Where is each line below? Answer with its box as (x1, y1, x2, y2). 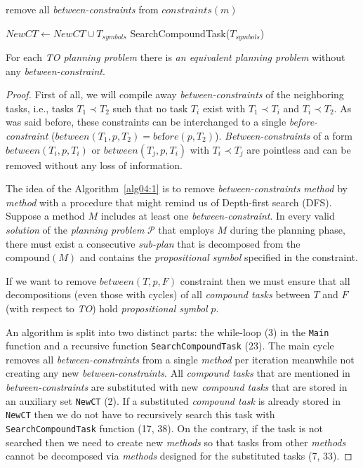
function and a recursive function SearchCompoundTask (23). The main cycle (6, 338, 334, 353)
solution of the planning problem (6, 222, 145, 236)
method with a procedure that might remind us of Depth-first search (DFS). (6, 194, 332, 209)
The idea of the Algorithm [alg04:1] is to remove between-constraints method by (6, 181, 348, 196)
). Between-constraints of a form (215, 128, 353, 143)
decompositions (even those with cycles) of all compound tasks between (6, 287, 310, 302)
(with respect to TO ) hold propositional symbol (6, 300, 208, 315)
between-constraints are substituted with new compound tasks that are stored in (6, 380, 348, 394)
